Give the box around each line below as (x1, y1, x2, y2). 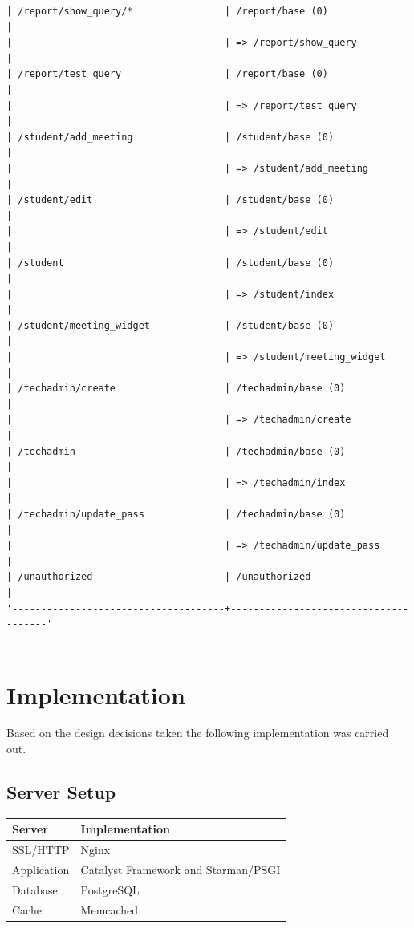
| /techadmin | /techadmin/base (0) (6, 445, 346, 457)
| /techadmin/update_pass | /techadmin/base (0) (6, 509, 346, 520)
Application (12, 861, 70, 878)
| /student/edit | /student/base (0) (6, 194, 335, 206)
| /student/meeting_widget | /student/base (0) (6, 319, 335, 331)
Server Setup (6, 780, 116, 804)
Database (12, 881, 58, 898)
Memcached (80, 901, 139, 918)
